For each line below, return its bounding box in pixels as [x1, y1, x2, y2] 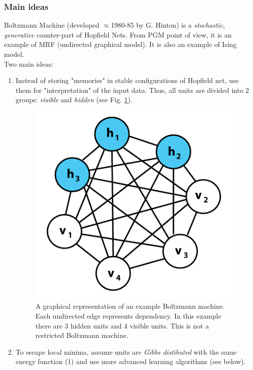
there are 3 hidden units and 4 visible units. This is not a [35, 320, 209, 330]
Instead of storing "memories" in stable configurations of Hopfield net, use [15, 75, 239, 85]
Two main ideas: [4, 58, 53, 69]
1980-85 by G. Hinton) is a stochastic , [111, 20, 225, 30]
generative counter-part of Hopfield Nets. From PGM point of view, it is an [4, 29, 232, 40]
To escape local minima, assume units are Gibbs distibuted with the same [15, 346, 237, 357]
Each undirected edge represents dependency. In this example [35, 311, 221, 321]
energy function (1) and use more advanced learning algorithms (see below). [15, 356, 246, 367]
